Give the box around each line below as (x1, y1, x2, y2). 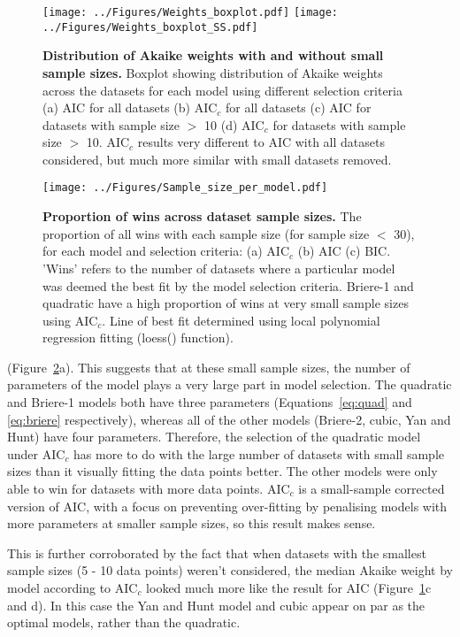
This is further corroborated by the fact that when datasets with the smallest (7, 543, 426, 562)
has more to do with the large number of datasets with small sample (73, 444, 444, 463)
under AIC (7, 444, 65, 463)
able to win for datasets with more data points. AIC (7, 480, 290, 498)
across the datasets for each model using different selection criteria (42, 81, 402, 99)
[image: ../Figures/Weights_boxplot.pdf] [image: (42, 6, 338, 19)
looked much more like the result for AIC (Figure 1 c (146, 579, 432, 596)
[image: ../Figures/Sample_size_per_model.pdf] (42, 181, 328, 195)
